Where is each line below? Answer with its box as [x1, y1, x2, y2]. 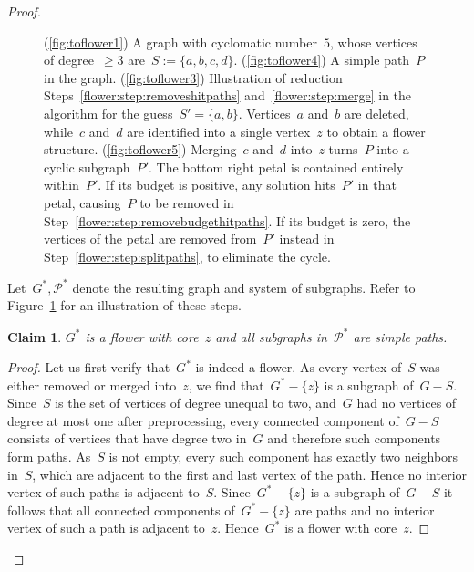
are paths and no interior [294, 500, 435, 519]
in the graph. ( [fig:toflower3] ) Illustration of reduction [44, 68, 343, 87]
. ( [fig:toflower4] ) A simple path [233, 50, 410, 69]
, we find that [188, 375, 264, 394]
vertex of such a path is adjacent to [7, 518, 205, 537]
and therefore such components [267, 429, 441, 448]
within [44, 175, 79, 194]
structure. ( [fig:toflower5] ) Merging [44, 140, 237, 159]
